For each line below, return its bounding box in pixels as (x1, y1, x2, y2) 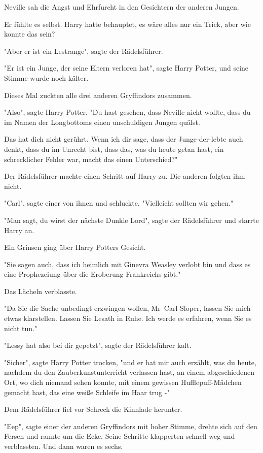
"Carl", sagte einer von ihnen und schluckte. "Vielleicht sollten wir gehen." (4, 198, 234, 208)
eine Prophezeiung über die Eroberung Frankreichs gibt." (4, 269, 181, 279)
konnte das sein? (4, 28, 55, 39)
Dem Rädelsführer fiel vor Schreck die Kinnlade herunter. (4, 404, 182, 414)
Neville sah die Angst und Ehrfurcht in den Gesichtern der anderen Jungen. (4, 2, 239, 12)
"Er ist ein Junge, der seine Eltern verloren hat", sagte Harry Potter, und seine (4, 62, 249, 73)
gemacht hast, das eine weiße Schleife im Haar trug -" (4, 386, 170, 397)
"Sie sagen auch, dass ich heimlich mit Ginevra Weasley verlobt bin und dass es (4, 258, 251, 269)
